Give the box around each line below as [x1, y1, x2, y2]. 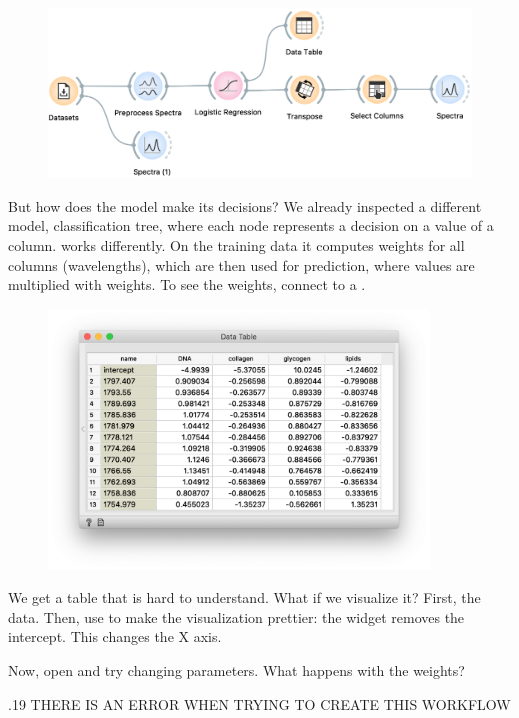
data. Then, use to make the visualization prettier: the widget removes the [8, 606, 465, 627]
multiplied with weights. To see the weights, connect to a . [8, 274, 366, 295]
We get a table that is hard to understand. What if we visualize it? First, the [8, 587, 481, 608]
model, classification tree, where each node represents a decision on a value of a [8, 215, 494, 236]
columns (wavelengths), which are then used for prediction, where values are [8, 254, 475, 275]
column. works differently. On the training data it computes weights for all [8, 234, 465, 255]
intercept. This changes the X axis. [8, 626, 222, 647]
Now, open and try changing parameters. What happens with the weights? [8, 659, 465, 680]
